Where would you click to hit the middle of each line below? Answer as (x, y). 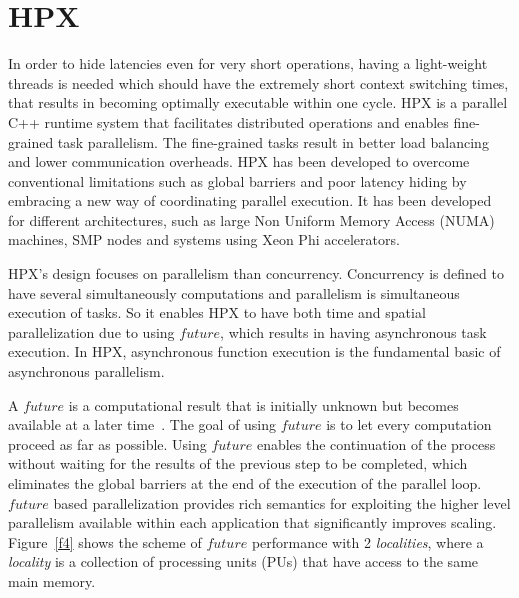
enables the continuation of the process (376, 443)
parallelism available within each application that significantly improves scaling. (252, 522)
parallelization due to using (91, 331)
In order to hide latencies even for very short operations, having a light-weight (248, 63)
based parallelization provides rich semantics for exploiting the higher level (282, 502)
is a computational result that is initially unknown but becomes (263, 404)
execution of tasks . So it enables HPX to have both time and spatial (217, 312)
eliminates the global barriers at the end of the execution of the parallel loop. (245, 483)
